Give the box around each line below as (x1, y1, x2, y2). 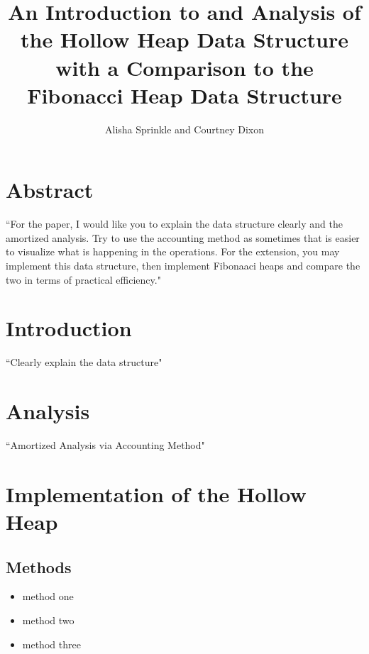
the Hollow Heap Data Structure (20, 25, 349, 54)
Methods (6, 555, 72, 577)
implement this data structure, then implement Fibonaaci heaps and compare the (6, 258, 360, 272)
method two (22, 612, 75, 627)
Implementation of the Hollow (6, 479, 307, 508)
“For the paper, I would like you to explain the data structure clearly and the (6, 216, 343, 231)
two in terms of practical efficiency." (6, 272, 161, 287)
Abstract (6, 175, 94, 204)
